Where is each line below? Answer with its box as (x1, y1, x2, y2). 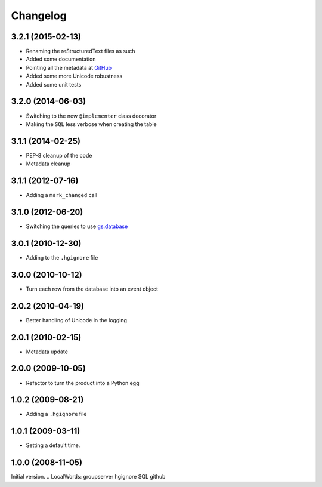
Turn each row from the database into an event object (26, 285, 158, 292)
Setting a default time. (26, 442, 80, 449)
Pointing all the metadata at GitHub (26, 64, 112, 71)
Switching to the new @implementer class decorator (26, 112, 157, 119)
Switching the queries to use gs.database (26, 223, 128, 230)
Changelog (11, 9, 67, 22)
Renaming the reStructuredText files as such (26, 48, 135, 55)
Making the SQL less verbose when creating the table (26, 120, 157, 128)
